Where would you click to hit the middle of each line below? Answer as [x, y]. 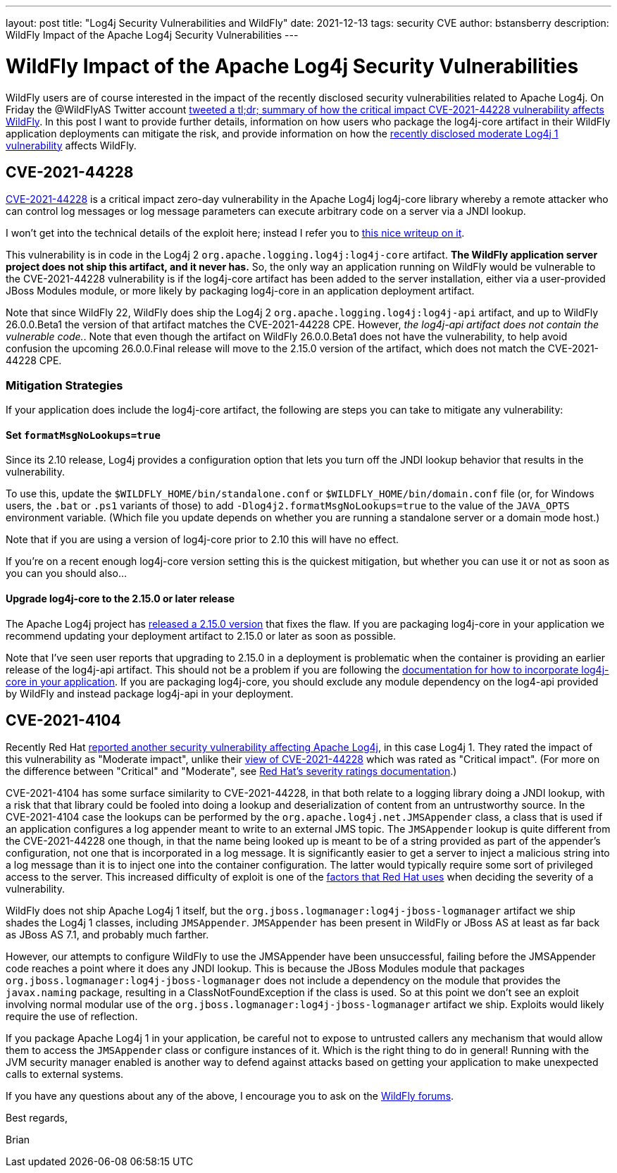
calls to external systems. [65, 1074]
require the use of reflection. [72, 1017]
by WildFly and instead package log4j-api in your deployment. [150, 693]
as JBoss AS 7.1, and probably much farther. [107, 935]
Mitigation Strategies [64, 385]
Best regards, [37, 1118]
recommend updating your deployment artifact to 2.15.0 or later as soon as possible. [201, 635]
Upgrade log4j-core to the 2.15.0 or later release [120, 598]
